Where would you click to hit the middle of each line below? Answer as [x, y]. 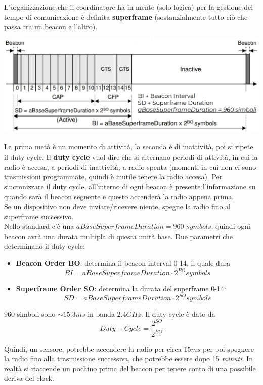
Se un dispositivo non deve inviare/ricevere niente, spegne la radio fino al [118, 206]
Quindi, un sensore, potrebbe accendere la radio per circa [93, 348]
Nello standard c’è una [39, 226]
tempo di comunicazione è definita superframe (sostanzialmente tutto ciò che [126, 16]
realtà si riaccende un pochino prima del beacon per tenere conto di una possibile [130, 368]
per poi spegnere [228, 348]
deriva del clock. [29, 378]
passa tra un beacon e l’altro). [51, 27]
